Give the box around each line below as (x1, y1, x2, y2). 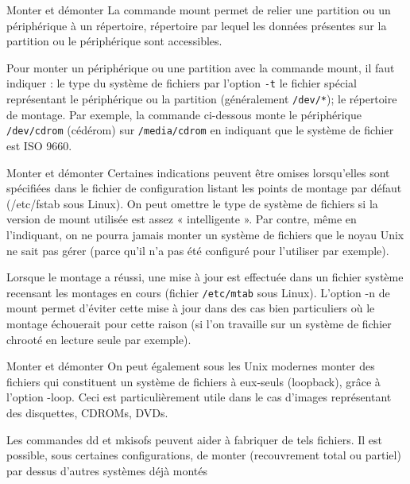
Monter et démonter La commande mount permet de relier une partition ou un (6, 2, 391, 17)
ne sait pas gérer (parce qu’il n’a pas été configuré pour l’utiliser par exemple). (6, 242, 389, 258)
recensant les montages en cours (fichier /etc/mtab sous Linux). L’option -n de (6, 284, 390, 300)
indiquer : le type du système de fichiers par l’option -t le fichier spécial (6, 75, 358, 91)
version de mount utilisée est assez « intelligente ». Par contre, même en (6, 211, 357, 227)
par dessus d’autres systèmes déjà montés (6, 462, 208, 478)
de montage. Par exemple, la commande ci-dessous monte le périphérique (6, 106, 362, 122)
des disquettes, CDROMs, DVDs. (6, 404, 168, 420)
